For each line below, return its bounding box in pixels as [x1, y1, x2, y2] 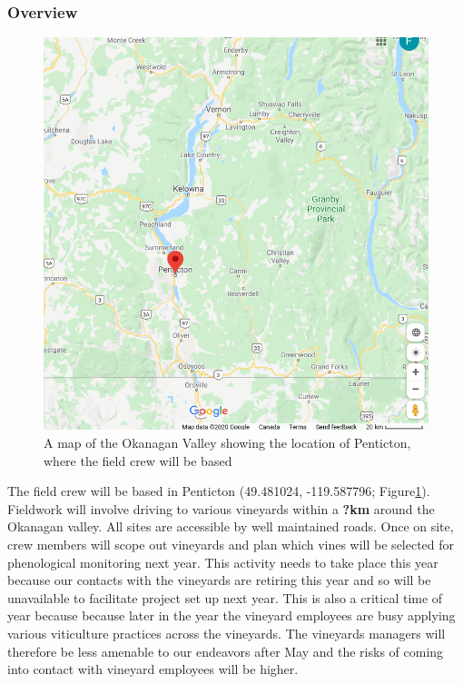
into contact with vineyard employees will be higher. [7, 659, 299, 679]
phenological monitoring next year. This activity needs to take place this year [7, 552, 438, 571]
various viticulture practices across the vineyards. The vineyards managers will [7, 623, 446, 642]
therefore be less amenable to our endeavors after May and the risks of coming [7, 641, 444, 660]
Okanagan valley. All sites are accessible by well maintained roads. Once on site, [7, 517, 454, 536]
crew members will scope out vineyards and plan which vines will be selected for [7, 534, 455, 553]
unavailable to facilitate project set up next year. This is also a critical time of [7, 588, 443, 607]
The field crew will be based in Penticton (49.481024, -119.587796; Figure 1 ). [7, 481, 430, 501]
